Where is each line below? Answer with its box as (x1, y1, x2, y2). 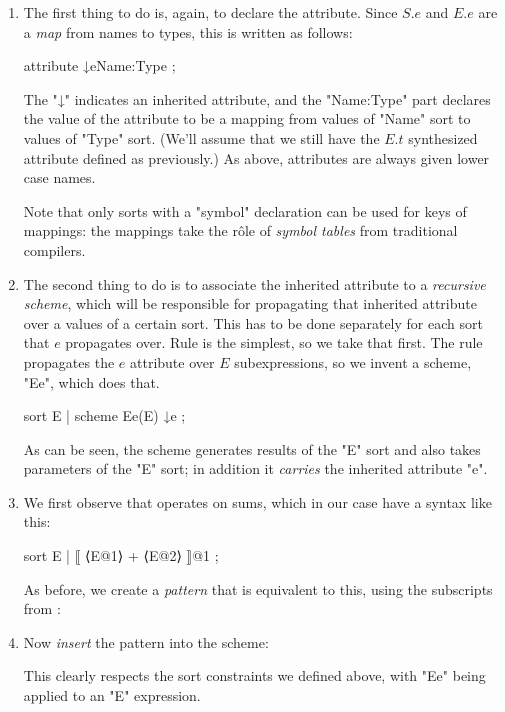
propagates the (23, 351, 115, 372)
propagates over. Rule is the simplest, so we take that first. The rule (65, 332, 483, 353)
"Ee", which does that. (23, 371, 160, 392)
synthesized (408, 127, 478, 148)
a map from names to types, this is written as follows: (23, 21, 353, 42)
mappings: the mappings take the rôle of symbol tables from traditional (23, 220, 458, 241)
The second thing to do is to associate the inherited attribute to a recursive (23, 273, 486, 294)
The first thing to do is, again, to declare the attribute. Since (23, 2, 398, 22)
